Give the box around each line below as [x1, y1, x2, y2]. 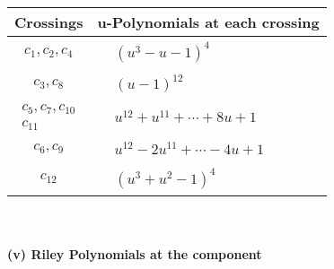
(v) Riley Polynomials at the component [7, 245, 262, 264]
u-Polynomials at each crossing [97, 12, 320, 32]
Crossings [14, 12, 83, 32]
